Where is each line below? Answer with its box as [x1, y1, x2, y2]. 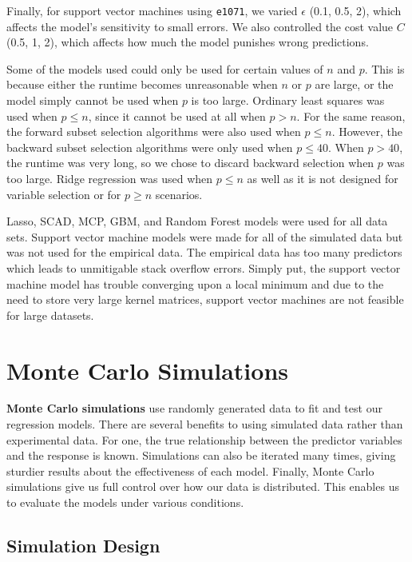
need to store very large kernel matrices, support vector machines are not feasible [6, 291, 404, 308]
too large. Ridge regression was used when [6, 170, 213, 186]
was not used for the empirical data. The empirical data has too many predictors [6, 244, 402, 261]
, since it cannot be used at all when [88, 107, 266, 124]
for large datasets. [6, 306, 94, 323]
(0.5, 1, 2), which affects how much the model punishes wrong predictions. [6, 34, 369, 50]
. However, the [331, 123, 402, 140]
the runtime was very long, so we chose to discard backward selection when [6, 154, 374, 171]
